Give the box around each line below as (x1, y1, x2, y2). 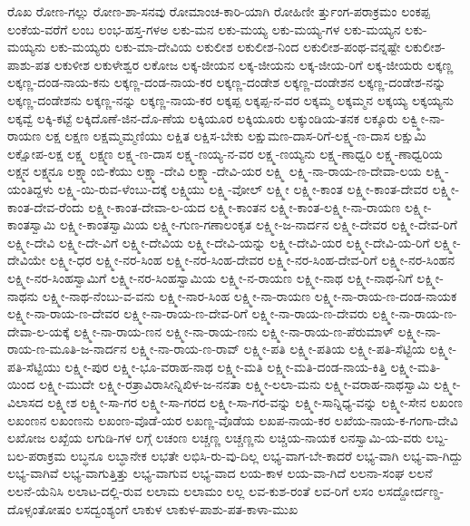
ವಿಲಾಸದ (7, 393, 44, 412)
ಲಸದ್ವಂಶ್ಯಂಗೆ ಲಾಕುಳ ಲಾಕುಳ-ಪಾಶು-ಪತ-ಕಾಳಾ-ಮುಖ (75, 499, 299, 518)
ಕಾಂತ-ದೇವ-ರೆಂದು (7, 197, 84, 216)
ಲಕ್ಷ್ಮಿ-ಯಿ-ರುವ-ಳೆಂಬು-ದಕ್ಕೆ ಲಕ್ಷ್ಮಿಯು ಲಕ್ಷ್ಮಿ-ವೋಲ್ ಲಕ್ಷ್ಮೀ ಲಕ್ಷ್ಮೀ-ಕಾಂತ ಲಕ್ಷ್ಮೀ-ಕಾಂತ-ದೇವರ (57, 179, 428, 198)
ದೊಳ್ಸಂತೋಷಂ (7, 499, 72, 518)
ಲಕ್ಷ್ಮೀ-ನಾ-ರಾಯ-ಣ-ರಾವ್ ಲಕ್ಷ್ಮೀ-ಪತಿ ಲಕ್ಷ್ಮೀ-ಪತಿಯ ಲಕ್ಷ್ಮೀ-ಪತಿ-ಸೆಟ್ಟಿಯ (131, 339, 426, 358)
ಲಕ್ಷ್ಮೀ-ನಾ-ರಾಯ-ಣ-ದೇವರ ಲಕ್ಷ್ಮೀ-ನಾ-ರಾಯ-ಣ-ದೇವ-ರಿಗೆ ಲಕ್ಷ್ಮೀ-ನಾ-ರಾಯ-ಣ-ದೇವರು (7, 304, 368, 323)
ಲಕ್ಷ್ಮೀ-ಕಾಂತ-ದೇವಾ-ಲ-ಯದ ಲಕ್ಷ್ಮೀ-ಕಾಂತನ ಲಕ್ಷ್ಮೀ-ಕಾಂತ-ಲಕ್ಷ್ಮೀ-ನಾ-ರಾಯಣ (88, 197, 401, 216)
